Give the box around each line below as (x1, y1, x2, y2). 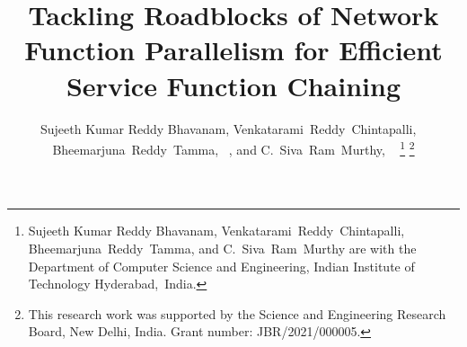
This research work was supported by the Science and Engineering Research (28, 304, 446, 323)
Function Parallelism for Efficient (24, 31, 443, 68)
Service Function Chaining (66, 67, 401, 103)
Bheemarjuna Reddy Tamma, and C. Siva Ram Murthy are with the (28, 238, 417, 257)
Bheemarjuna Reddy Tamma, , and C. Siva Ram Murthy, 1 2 (52, 138, 415, 158)
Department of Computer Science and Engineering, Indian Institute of (28, 256, 415, 275)
